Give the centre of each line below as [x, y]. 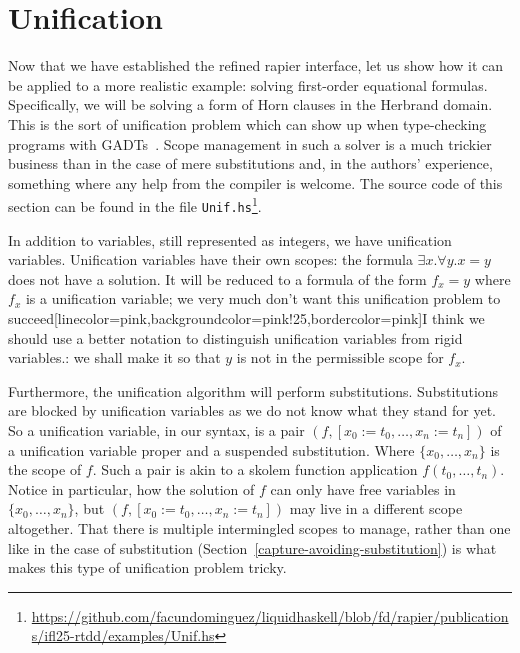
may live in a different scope [376, 508]
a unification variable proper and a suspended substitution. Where [211, 449]
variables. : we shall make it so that [114, 357]
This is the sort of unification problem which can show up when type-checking [247, 123]
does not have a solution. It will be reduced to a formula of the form [217, 278]
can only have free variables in [363, 488]
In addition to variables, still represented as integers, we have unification [230, 239]
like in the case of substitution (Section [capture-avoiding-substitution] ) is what [252, 547]
